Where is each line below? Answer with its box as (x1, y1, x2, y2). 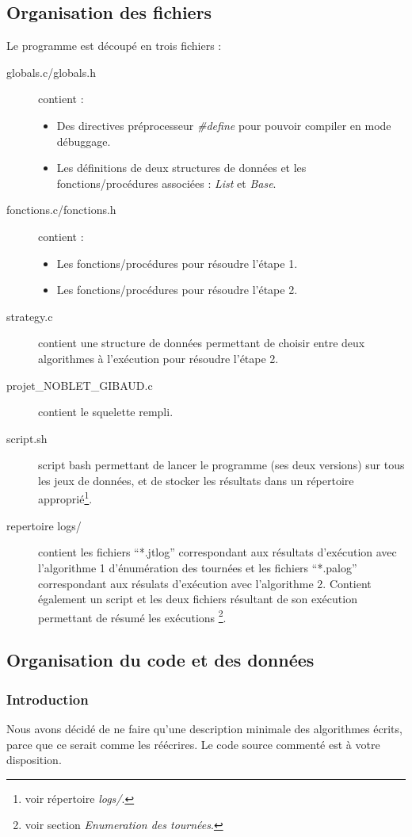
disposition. (6, 751, 62, 768)
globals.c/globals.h (6, 63, 96, 80)
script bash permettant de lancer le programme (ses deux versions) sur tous (38, 457, 405, 473)
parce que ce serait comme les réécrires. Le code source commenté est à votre (6, 736, 380, 752)
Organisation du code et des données (6, 648, 315, 672)
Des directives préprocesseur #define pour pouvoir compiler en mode (56, 117, 391, 133)
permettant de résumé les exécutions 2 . (38, 606, 227, 625)
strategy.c (6, 308, 53, 324)
